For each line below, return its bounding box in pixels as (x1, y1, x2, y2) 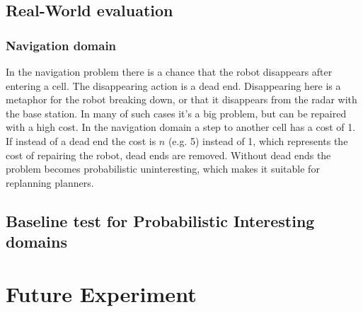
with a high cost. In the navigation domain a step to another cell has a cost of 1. (6, 120, 356, 134)
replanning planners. (6, 175, 94, 190)
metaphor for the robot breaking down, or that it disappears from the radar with (6, 92, 357, 107)
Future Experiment (6, 279, 197, 308)
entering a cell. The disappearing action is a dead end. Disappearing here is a (6, 78, 341, 93)
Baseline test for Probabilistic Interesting (6, 209, 315, 231)
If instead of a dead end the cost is (6, 133, 156, 148)
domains (6, 231, 68, 253)
